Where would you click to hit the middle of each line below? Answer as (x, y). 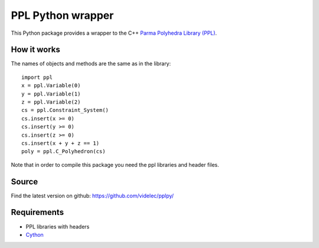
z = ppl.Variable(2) (51, 102)
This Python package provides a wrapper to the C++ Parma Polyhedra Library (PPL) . (114, 33)
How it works (35, 50)
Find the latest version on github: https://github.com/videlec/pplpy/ (92, 196)
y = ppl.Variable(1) (51, 94)
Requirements (38, 212)
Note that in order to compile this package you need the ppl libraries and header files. (115, 164)
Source (25, 182)
